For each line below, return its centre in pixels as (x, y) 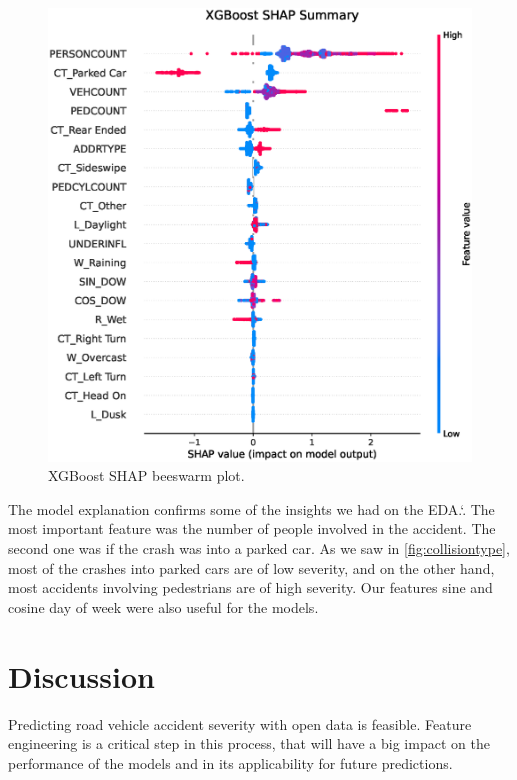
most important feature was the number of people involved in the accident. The (252, 528)
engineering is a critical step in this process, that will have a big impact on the (249, 743)
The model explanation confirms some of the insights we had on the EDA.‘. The (251, 508)
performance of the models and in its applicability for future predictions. (230, 762)
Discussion (81, 675)
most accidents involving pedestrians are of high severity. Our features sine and (250, 587)
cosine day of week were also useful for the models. (163, 606)
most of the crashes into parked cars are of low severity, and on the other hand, (251, 567)
